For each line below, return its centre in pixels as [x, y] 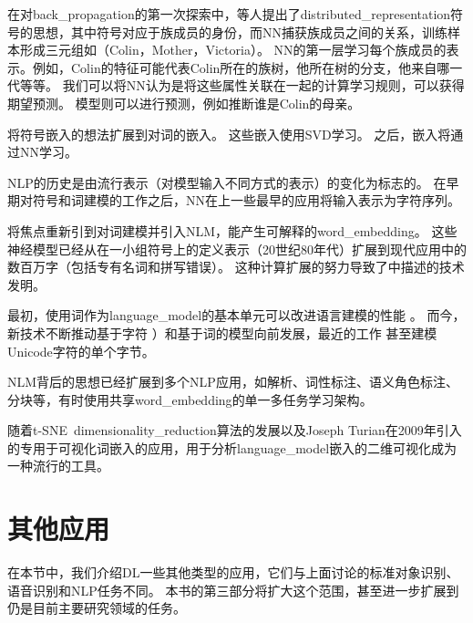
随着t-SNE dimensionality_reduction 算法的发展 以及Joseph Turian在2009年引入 [235, 430]
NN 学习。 [49, 152]
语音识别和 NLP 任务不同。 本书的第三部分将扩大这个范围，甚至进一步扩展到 [233, 590]
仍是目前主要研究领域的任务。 [97, 608]
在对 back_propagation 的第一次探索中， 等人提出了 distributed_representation [229, 14]
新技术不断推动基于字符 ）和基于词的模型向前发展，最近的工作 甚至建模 [222, 332]
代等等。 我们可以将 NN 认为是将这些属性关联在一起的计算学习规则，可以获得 [236, 85]
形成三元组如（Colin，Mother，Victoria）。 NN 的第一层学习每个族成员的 [233, 50]
